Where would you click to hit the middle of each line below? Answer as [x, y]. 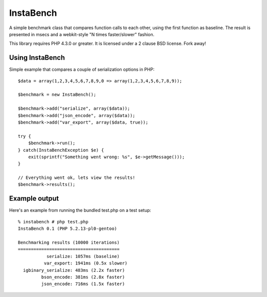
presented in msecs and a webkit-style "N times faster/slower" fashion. [82, 34]
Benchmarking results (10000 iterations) [69, 242]
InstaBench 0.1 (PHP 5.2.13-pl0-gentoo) [67, 229]
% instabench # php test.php [53, 222]
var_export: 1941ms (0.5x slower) [86, 263]
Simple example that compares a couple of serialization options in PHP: [82, 70]
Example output [34, 198]
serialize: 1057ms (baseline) [83, 256]
